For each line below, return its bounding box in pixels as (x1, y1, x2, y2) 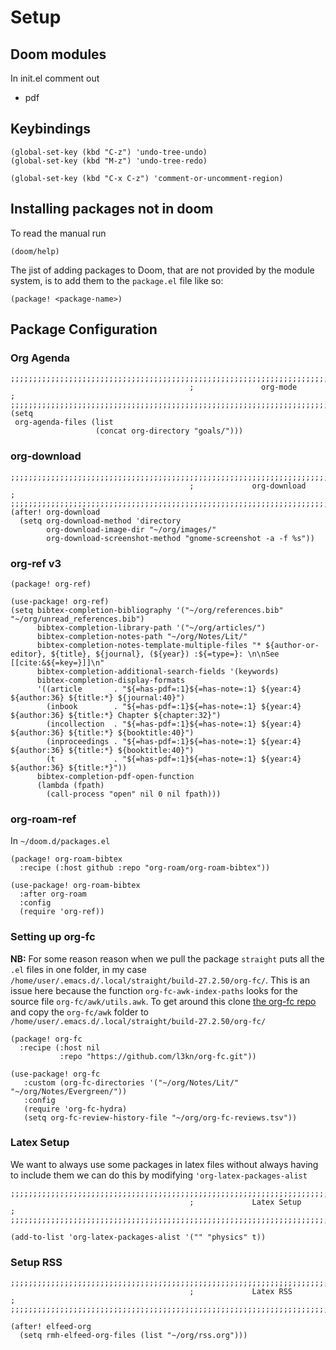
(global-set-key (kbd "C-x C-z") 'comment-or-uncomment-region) (10, 173, 284, 183)
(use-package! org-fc (10, 1069, 101, 1079)
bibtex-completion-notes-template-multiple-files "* (36, 640, 262, 650)
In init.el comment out (10, 72, 100, 84)
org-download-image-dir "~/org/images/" (46, 524, 217, 535)
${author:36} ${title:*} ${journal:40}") (10, 692, 186, 703)
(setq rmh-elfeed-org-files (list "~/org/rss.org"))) (19, 1331, 248, 1341)
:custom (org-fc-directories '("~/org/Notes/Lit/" (23, 1077, 240, 1088)
